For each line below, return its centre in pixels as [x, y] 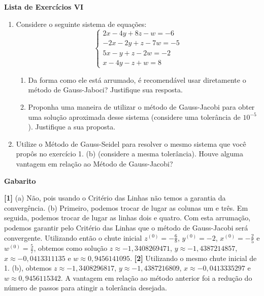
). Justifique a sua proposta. [72, 127]
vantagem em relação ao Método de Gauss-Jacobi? [94, 163]
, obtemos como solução [71, 248]
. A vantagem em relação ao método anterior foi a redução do [156, 277]
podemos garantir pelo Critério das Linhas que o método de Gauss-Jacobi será [126, 227]
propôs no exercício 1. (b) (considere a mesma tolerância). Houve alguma [129, 154]
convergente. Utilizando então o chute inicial [73, 237]
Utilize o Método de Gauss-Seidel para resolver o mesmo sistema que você [131, 143]
